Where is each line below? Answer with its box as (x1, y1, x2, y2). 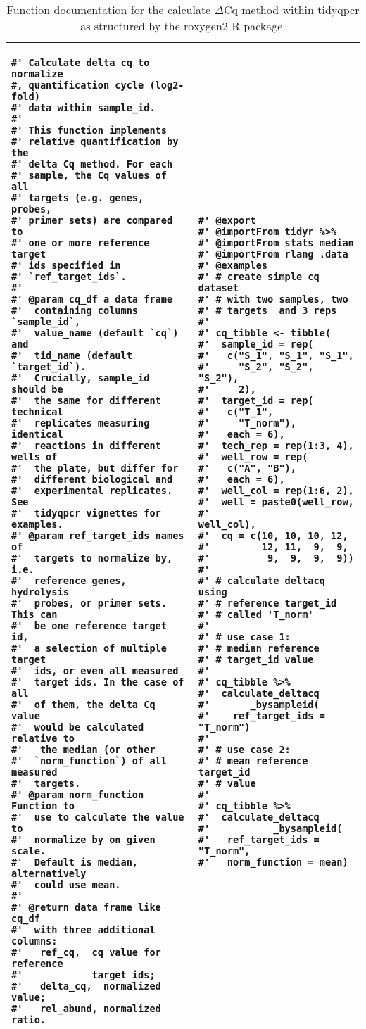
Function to (11, 800, 75, 812)
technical (11, 406, 63, 417)
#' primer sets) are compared (11, 215, 173, 226)
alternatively (11, 868, 87, 879)
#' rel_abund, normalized (11, 1003, 161, 1014)
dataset (198, 282, 239, 293)
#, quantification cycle (11, 80, 144, 91)
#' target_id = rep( (198, 395, 314, 406)
